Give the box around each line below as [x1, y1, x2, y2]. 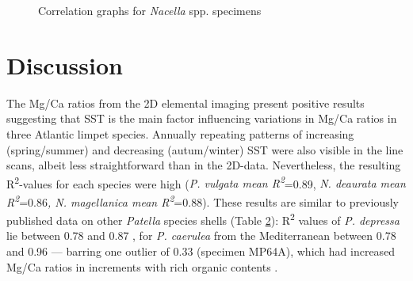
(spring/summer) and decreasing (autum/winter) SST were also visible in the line [6, 141, 403, 158]
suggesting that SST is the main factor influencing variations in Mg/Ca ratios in [6, 110, 397, 127]
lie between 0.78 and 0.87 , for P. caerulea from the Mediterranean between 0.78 [6, 227, 396, 244]
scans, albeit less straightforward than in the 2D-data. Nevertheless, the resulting [6, 157, 401, 173]
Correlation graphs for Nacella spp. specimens [38, 2, 262, 18]
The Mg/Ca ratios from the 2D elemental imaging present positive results [6, 94, 365, 111]
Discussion [6, 48, 123, 81]
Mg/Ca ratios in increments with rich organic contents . [6, 258, 278, 275]
